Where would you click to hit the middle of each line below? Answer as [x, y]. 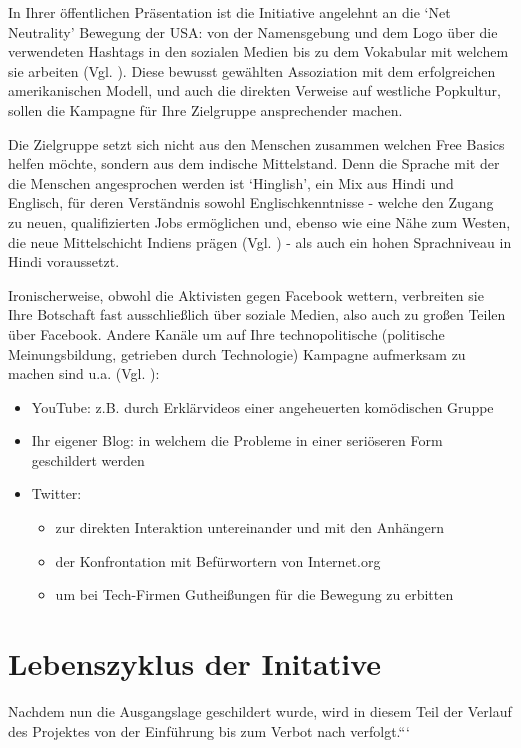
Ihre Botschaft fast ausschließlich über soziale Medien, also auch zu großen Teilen [257, 314]
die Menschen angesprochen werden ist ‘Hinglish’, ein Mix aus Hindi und [231, 182]
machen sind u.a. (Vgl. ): [84, 373]
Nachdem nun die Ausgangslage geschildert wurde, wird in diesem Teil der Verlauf [260, 710]
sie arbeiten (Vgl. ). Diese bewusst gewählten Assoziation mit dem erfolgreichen [252, 70]
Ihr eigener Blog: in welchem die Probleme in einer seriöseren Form [237, 440]
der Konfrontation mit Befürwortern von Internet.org [218, 560]
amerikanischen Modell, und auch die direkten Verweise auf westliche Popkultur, [254, 90]
